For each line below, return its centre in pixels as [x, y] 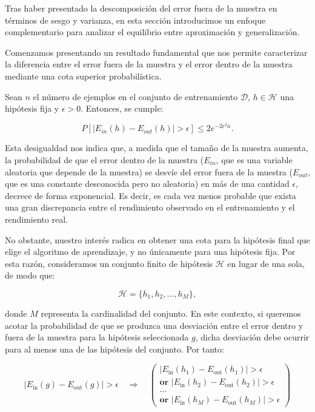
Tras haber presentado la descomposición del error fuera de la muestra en [141, 8]
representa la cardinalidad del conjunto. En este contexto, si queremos [171, 313]
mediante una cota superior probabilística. [83, 76]
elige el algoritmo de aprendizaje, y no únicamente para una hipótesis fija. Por [150, 252]
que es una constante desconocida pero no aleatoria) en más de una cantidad [147, 184]
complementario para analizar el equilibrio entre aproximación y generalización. [152, 32]
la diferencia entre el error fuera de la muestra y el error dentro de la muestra [149, 64]
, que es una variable [254, 159]
